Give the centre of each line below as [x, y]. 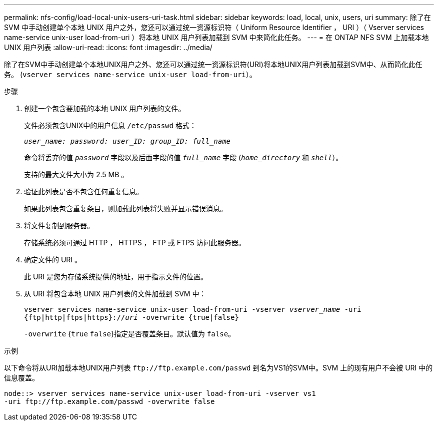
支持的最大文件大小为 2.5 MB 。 [76, 174]
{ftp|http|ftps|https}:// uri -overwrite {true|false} [131, 317]
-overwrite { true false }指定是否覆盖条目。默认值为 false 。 [130, 334]
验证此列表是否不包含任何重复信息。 [83, 191]
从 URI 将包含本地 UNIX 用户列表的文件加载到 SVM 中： [115, 294]
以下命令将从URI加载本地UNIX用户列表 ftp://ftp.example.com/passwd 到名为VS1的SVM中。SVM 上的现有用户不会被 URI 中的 [218, 368]
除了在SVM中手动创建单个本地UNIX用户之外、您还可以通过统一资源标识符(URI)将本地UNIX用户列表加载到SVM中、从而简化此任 [213, 64]
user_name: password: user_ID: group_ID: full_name [127, 141]
